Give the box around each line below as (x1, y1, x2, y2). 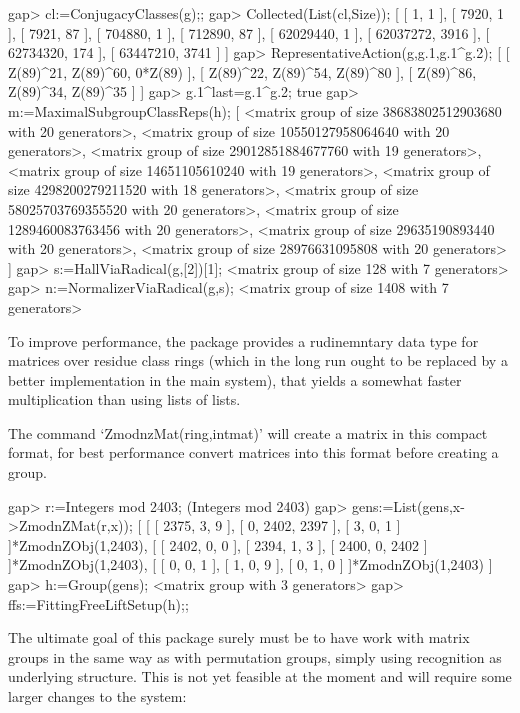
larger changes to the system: (8, 686, 187, 706)
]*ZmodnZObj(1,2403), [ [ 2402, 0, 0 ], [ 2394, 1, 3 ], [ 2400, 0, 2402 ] (8, 534, 428, 555)
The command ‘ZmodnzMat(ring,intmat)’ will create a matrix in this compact (8, 422, 488, 443)
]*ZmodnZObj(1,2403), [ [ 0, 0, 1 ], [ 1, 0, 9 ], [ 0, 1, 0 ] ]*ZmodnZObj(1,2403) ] (8, 554, 493, 575)
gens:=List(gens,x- (352, 495, 465, 516)
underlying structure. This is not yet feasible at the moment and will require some (8, 666, 512, 687)
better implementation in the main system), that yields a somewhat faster (8, 369, 462, 390)
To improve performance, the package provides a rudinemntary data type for (8, 330, 479, 351)
